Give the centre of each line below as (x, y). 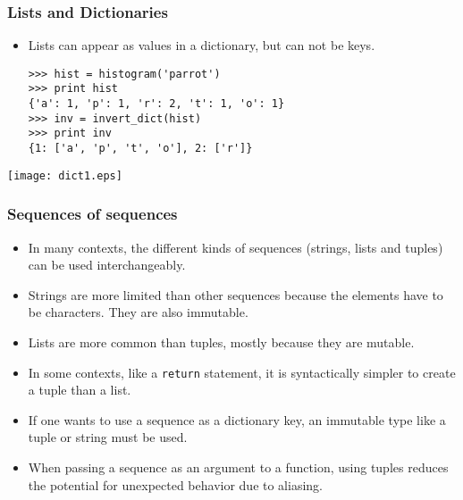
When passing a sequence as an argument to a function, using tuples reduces (238, 467)
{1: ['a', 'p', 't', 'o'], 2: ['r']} (140, 149)
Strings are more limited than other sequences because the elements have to (236, 294)
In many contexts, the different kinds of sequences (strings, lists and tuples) (236, 247)
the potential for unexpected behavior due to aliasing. (175, 484)
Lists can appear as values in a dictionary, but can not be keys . (202, 45)
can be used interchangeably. (107, 265)
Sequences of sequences (93, 214)
